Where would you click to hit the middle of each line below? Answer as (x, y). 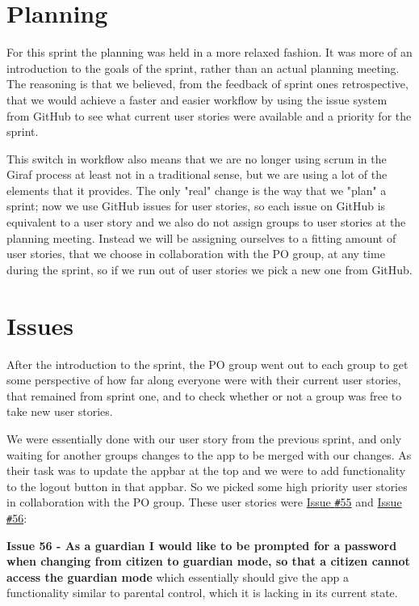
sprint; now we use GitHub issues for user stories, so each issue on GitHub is (196, 206)
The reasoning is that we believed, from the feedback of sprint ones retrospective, (207, 84)
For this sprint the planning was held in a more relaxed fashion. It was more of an (209, 52)
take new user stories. (60, 411)
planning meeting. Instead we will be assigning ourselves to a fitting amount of (201, 237)
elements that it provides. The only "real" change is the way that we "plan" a (197, 190)
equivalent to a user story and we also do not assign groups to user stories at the (206, 222)
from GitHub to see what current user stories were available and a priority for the (209, 115)
